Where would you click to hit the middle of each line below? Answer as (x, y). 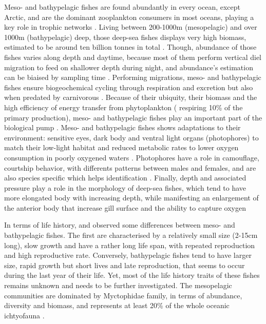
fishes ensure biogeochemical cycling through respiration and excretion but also (129, 87)
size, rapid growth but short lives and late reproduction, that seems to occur (125, 265)
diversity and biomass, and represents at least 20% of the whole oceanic (117, 305)
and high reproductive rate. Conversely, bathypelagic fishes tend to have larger (128, 255)
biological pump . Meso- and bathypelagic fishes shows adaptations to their (122, 127)
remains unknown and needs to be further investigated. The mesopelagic (118, 285)
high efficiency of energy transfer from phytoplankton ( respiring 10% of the (123, 107)
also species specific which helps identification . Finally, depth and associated (125, 178)
